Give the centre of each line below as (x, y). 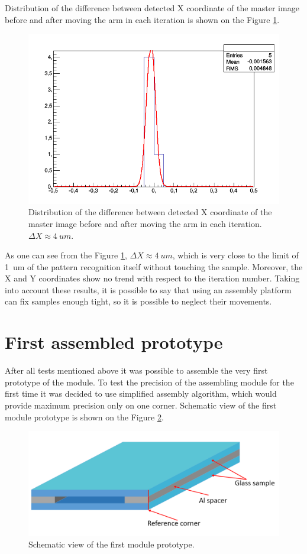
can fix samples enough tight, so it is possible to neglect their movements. (138, 301)
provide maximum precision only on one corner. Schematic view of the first (141, 405)
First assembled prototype (114, 342)
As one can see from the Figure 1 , (66, 255)
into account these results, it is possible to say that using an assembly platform (148, 289)
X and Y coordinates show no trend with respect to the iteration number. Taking (152, 278)
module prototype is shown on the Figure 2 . (84, 417)
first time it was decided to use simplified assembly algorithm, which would (141, 393)
